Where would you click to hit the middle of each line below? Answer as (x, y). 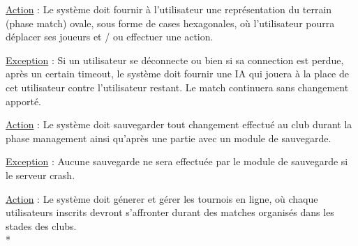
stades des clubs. (41, 225)
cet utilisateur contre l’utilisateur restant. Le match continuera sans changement (177, 87)
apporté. (24, 101)
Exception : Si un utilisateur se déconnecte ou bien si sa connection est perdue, (175, 60)
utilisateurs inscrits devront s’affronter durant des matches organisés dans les (170, 212)
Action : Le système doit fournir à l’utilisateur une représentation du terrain (169, 9)
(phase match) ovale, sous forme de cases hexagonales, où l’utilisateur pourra (170, 23)
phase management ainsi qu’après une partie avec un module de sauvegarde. (169, 138)
